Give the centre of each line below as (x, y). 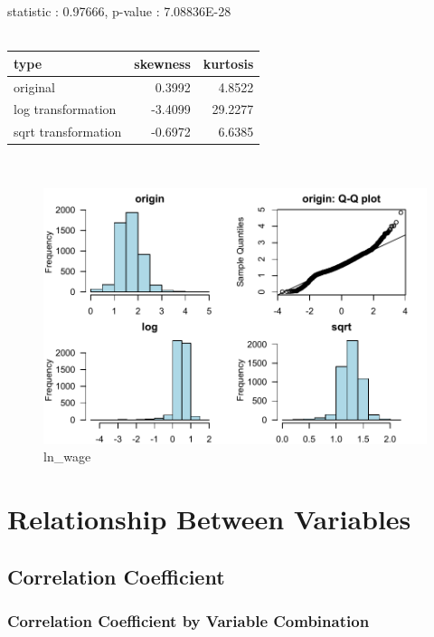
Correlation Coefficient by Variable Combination (189, 620)
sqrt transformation (68, 132)
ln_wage (67, 456)
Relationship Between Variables (209, 518)
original (34, 86)
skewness (162, 63)
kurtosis (228, 63)
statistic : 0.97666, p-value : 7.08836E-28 (119, 11)
